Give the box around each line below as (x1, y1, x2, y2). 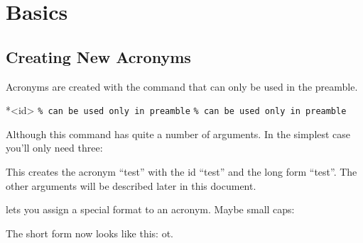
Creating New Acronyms (6, 45, 191, 67)
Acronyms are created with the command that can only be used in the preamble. (6, 79, 358, 94)
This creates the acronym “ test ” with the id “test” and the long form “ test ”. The (6, 164, 357, 179)
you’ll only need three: (6, 140, 103, 155)
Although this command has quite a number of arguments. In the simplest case (6, 126, 351, 141)
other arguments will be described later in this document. (6, 178, 256, 193)
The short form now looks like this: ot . (6, 225, 173, 240)
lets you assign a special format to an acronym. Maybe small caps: (6, 202, 295, 217)
